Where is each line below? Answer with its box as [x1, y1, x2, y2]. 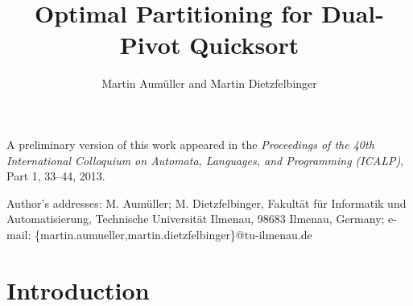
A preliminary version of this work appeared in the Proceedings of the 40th [6, 135, 374, 152]
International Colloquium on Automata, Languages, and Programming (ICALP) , [6, 151, 404, 168]
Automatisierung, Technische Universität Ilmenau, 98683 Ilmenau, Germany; [6, 210, 385, 227]
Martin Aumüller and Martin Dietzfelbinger [101, 75, 317, 92]
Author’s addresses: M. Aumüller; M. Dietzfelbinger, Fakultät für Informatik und [6, 194, 407, 211]
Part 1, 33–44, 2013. [6, 167, 105, 184]
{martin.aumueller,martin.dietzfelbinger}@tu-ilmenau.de [34, 225, 312, 242]
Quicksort [189, 28, 299, 61]
